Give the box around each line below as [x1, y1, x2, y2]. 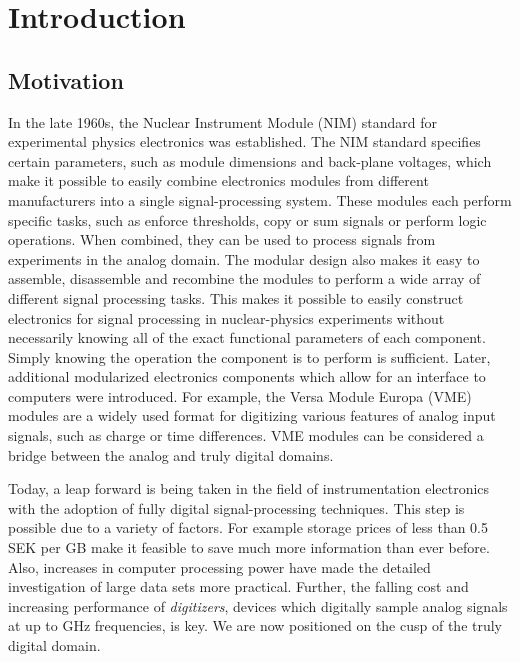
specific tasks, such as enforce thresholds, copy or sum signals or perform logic [8, 209, 487, 230]
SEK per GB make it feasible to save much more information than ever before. [8, 537, 490, 558]
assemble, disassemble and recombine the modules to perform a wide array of [8, 268, 481, 289]
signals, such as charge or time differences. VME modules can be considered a [8, 425, 484, 446]
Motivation [8, 64, 124, 95]
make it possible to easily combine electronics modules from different [8, 170, 429, 191]
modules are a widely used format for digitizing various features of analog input [8, 405, 496, 426]
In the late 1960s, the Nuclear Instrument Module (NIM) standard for [8, 111, 437, 132]
